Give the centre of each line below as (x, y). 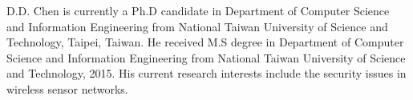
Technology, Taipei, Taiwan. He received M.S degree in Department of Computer (205, 42)
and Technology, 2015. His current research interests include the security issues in (206, 73)
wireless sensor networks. (67, 88)
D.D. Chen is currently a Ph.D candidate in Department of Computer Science (198, 10)
